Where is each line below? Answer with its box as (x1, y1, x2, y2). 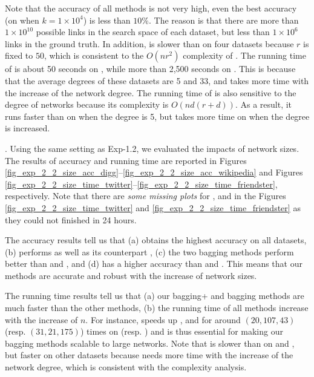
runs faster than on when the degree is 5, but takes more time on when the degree (5, 110, 310, 122)
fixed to (5, 49, 33, 62)
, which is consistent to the (44, 49, 144, 62)
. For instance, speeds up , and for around (85, 313, 241, 326)
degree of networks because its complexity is (5, 98, 169, 111)
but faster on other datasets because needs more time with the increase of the (5, 349, 293, 361)
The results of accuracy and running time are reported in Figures (5, 154, 247, 166)
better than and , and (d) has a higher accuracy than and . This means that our (5, 257, 303, 270)
